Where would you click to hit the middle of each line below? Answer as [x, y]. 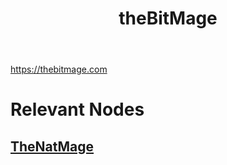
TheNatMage [52, 146]
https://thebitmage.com [59, 69]
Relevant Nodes [77, 109]
